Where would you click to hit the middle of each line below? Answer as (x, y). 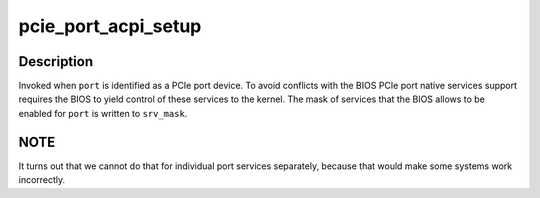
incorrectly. (42, 180)
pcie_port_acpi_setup (110, 26)
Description (56, 61)
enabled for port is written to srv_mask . (103, 113)
